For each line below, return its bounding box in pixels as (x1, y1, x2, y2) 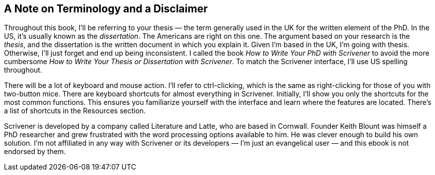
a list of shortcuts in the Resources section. (4, 106, 146, 115)
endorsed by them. (4, 147, 66, 156)
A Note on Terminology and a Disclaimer (4, 2, 208, 15)
